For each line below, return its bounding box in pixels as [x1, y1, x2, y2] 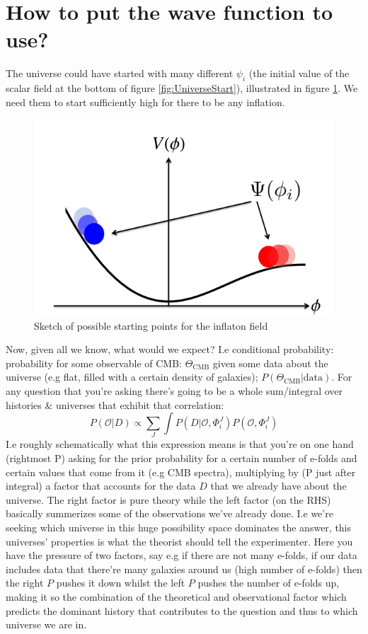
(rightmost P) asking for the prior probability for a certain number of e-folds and [6, 451, 357, 466]
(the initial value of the [248, 66, 350, 81]
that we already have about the [210, 478, 347, 493]
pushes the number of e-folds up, [197, 575, 340, 590]
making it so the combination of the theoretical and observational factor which [6, 589, 347, 604]
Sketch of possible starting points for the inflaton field [34, 318, 268, 333]
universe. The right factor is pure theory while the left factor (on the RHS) [6, 492, 331, 507]
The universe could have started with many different [6, 66, 234, 81]
